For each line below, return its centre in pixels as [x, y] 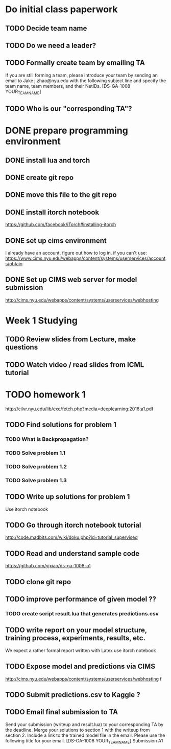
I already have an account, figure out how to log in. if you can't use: [76, 253]
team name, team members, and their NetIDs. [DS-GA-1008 [68, 86]
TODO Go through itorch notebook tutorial [73, 525]
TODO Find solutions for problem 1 [61, 425]
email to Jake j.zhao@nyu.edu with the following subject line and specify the [86, 81]
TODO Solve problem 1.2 [36, 466]
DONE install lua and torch [48, 160]
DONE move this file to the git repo [61, 195]
